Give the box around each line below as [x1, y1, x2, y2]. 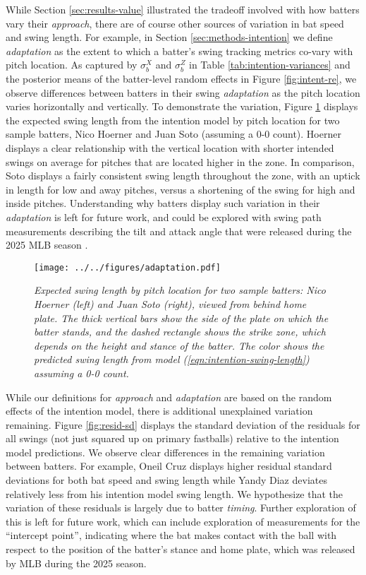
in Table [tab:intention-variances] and [189, 57, 350, 72]
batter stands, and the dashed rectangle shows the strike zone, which [34, 324, 326, 339]
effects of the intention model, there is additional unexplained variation [6, 403, 313, 418]
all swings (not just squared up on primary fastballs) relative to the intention [6, 431, 339, 446]
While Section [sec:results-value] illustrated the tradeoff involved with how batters [6, 2, 360, 16]
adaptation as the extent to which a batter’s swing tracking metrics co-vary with [6, 43, 353, 58]
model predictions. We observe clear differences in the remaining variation [6, 444, 325, 459]
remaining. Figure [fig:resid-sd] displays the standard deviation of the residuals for [6, 417, 360, 432]
